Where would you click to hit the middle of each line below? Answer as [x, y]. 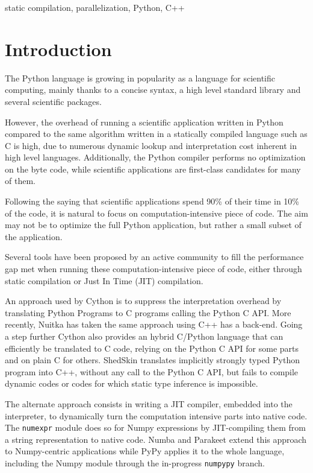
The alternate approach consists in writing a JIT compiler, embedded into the [149, 403]
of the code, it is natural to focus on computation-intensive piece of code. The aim [156, 213]
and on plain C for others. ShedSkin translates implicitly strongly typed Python [152, 360]
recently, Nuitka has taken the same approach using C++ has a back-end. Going [154, 324]
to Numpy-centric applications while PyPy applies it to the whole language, [145, 451]
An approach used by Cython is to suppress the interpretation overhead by [143, 301]
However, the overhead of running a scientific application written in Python [144, 122]
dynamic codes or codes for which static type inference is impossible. [132, 383]
